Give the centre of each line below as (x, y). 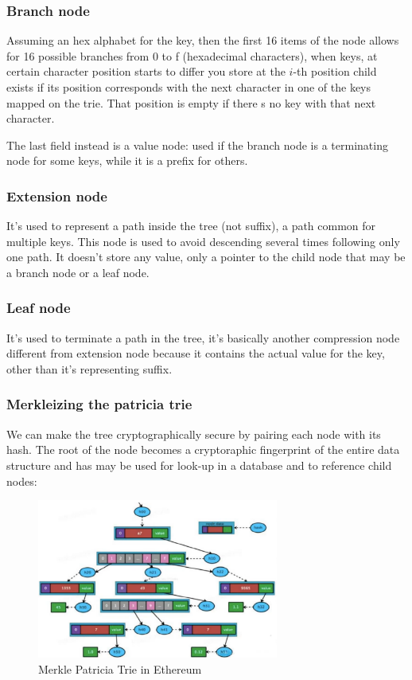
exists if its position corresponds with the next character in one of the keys (189, 87)
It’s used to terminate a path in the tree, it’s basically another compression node (203, 337)
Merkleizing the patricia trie (99, 404)
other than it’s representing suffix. (89, 368)
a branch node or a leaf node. (78, 272)
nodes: (22, 481)
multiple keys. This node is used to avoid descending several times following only (203, 241)
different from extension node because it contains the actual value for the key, (196, 353)
